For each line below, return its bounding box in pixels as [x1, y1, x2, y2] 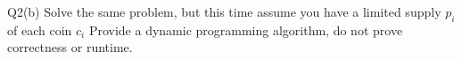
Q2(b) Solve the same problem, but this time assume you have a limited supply [7, 3, 441, 20]
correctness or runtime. [7, 38, 133, 56]
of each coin [7, 20, 72, 39]
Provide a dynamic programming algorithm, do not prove [88, 20, 403, 39]
